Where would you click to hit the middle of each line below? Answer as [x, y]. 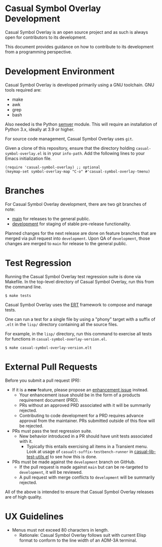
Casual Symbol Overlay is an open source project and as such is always [77, 32]
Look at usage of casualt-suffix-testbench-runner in [80, 452]
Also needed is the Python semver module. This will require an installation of [81, 124]
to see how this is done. [74, 456]
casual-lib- [145, 452]
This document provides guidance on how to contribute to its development [79, 47]
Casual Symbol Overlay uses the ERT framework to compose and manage [79, 305]
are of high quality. [24, 497]
